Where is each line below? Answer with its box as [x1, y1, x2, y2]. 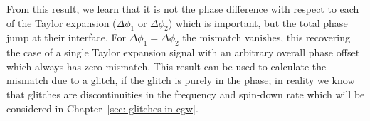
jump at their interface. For [6, 30, 126, 45]
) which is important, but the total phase [168, 15, 348, 30]
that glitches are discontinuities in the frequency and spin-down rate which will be [6, 86, 365, 101]
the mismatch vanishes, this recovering [182, 30, 350, 45]
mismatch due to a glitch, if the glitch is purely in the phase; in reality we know [6, 73, 355, 88]
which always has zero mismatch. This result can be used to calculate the [6, 58, 327, 73]
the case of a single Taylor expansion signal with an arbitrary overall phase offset [6, 45, 360, 60]
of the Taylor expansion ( [6, 15, 117, 30]
